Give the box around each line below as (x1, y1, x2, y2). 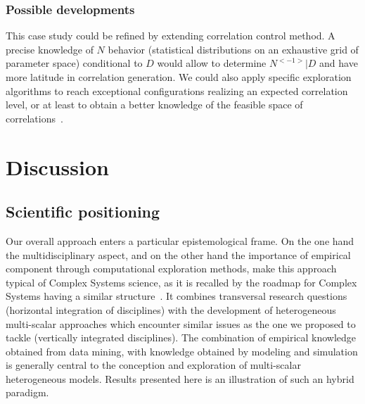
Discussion (6, 152, 109, 181)
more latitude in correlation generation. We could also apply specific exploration (6, 70, 352, 84)
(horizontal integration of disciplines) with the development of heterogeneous (6, 302, 336, 317)
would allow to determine (157, 56, 267, 70)
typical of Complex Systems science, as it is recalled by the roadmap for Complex (6, 274, 357, 289)
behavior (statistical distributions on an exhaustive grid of (108, 42, 359, 56)
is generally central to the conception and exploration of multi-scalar (6, 358, 301, 372)
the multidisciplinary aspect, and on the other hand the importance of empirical (6, 247, 351, 262)
